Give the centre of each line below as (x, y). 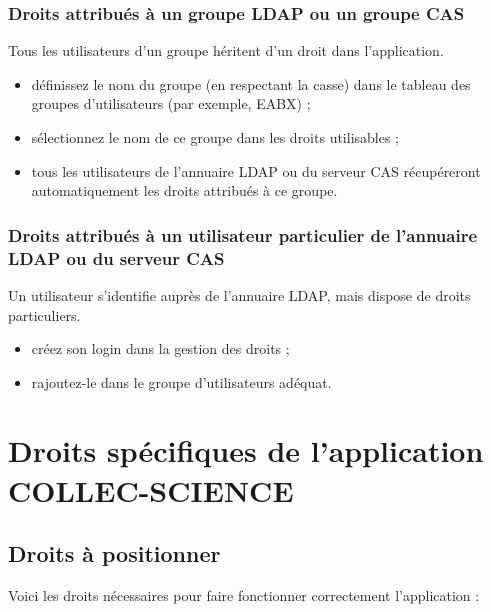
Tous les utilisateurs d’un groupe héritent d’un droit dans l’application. (226, 50)
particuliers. (44, 314)
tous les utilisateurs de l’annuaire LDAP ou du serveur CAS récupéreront (256, 170)
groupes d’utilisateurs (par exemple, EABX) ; (171, 103)
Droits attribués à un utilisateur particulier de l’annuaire (243, 234)
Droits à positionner (114, 553)
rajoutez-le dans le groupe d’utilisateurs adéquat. (181, 381)
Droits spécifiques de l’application (246, 450)
